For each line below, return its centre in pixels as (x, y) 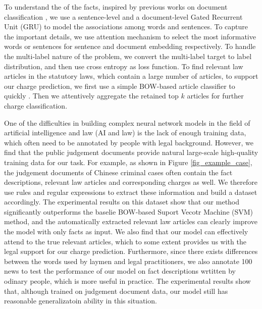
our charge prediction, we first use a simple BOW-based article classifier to (120, 86)
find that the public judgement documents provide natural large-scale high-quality (131, 152)
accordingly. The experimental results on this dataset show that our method (122, 202)
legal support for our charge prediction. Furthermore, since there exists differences (131, 251)
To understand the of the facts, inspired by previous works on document (116, 7)
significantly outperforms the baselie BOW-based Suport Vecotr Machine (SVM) (129, 211)
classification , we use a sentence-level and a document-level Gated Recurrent (123, 16)
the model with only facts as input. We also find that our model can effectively (126, 231)
